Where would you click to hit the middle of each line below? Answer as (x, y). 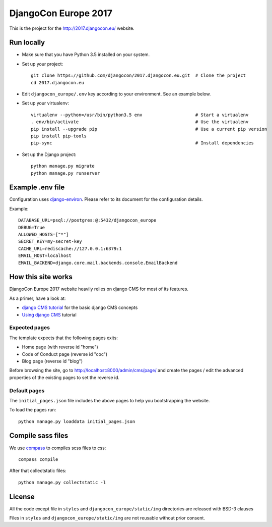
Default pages (27, 390)
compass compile (38, 459)
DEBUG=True (32, 227)
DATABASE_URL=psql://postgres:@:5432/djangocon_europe (87, 220)
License (22, 496)
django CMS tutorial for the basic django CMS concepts (80, 307)
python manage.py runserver (65, 173)
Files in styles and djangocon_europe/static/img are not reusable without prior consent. (107, 518)
